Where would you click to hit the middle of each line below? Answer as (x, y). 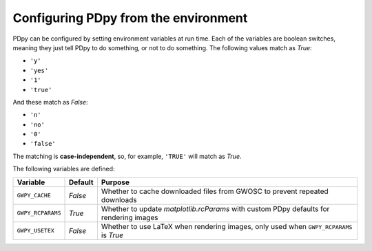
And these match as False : (51, 102)
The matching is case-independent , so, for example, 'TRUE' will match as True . (127, 156)
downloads (119, 199)
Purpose (115, 182)
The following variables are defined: (64, 169)
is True (112, 235)
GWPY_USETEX (35, 231)
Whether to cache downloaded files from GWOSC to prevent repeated (215, 191)
